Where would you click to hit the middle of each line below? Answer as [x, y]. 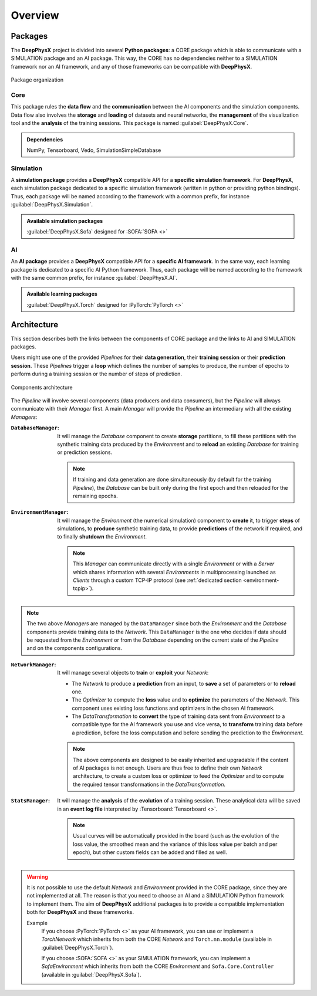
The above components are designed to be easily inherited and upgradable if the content [181, 760]
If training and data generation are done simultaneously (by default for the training [172, 480]
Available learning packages [62, 294]
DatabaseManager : [35, 428]
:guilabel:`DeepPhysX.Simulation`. [52, 205]
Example [37, 923]
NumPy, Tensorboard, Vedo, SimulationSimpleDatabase [94, 150]
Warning [37, 876]
